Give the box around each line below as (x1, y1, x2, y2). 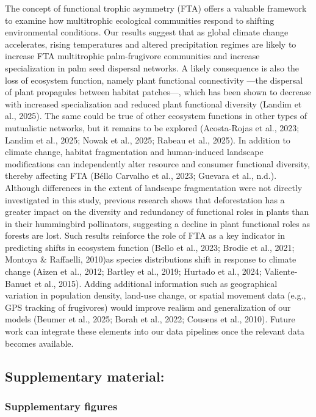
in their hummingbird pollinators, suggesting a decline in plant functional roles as (5, 217, 310, 230)
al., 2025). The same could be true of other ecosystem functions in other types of (5, 109, 307, 122)
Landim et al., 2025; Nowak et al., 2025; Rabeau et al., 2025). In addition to (5, 133, 290, 146)
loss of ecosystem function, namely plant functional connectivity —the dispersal (5, 73, 303, 86)
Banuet (5, 277, 32, 289)
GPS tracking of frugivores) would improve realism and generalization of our (5, 300, 291, 313)
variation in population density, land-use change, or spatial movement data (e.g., (5, 289, 306, 302)
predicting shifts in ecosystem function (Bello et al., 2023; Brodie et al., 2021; (5, 241, 295, 253)
